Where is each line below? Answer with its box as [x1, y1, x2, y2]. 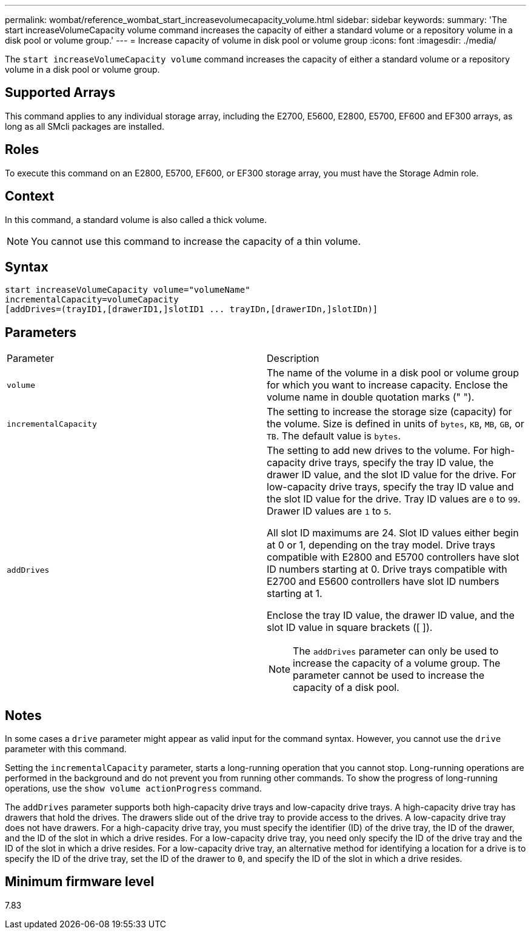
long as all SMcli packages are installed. [5, 121, 164, 132]
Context [5, 188, 55, 204]
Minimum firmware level [5, 874, 155, 890]
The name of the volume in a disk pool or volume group [267, 367, 519, 379]
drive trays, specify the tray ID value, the [309, 456, 494, 469]
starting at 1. [267, 587, 322, 600]
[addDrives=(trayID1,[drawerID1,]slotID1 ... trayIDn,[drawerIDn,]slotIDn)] [5, 304, 378, 315]
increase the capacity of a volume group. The [293, 657, 501, 670]
